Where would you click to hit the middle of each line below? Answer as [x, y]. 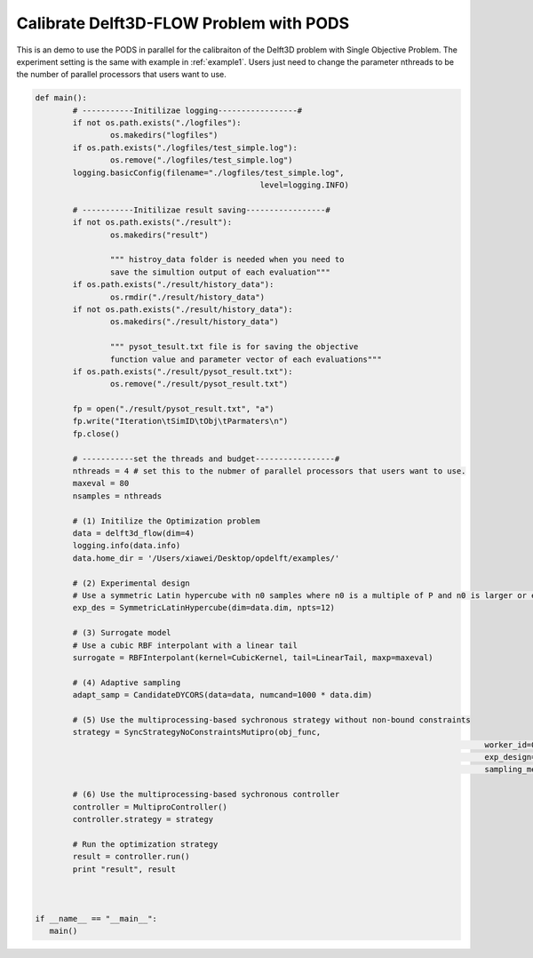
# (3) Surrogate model [122, 633]
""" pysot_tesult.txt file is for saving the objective [234, 347]
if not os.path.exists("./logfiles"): [157, 123]
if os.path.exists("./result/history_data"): [173, 285]
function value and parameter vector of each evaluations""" [246, 359]
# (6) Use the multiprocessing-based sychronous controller [206, 794]
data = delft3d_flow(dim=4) [134, 533]
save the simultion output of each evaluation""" [220, 272]
